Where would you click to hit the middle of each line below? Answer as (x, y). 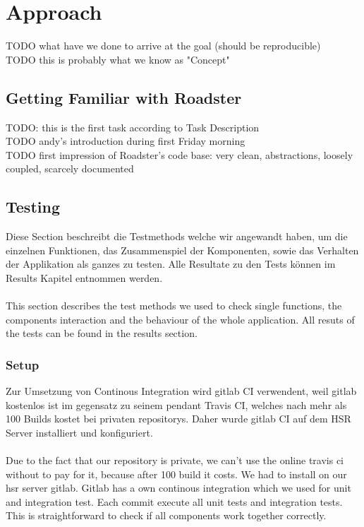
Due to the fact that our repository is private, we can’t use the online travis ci (175, 460)
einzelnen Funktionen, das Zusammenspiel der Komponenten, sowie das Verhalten (182, 250)
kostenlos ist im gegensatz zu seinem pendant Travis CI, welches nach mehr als (176, 404)
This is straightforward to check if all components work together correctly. (166, 515)
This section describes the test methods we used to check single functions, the (174, 306)
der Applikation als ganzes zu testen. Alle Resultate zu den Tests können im (171, 264)
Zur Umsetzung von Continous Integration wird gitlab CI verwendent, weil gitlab (181, 391)
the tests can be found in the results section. (102, 333)
